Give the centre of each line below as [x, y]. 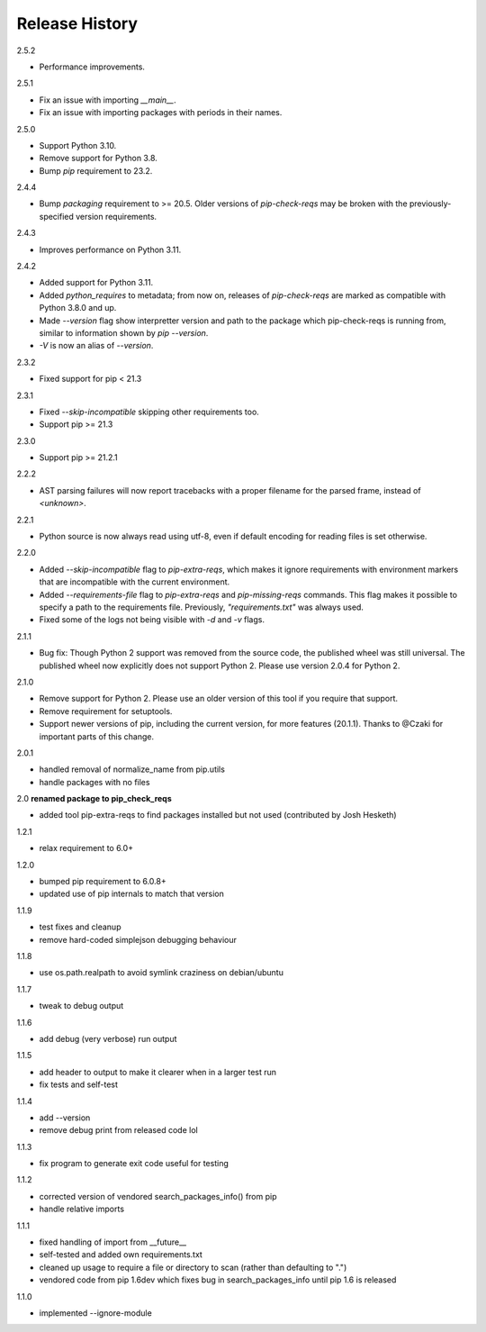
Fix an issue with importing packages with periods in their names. [161, 113]
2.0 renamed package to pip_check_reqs [94, 799]
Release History [77, 23]
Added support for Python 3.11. [96, 283]
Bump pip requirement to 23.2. [96, 170]
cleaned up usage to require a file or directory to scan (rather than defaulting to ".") [193, 1267]
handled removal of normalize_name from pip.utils [132, 769]
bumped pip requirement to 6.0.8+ [103, 882]
